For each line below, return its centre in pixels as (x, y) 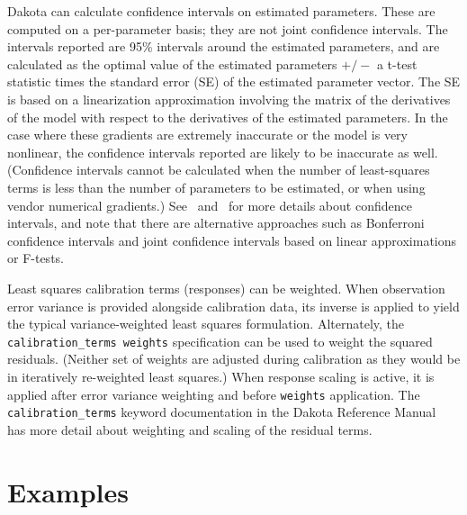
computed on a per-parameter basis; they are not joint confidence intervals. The (228, 28)
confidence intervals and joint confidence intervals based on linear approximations (232, 240)
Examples (68, 491)
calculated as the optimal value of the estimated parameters (172, 63)
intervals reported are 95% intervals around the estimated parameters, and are (224, 46)
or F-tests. (36, 258)
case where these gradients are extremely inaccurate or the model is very (208, 135)
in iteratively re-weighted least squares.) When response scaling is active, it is (221, 376)
